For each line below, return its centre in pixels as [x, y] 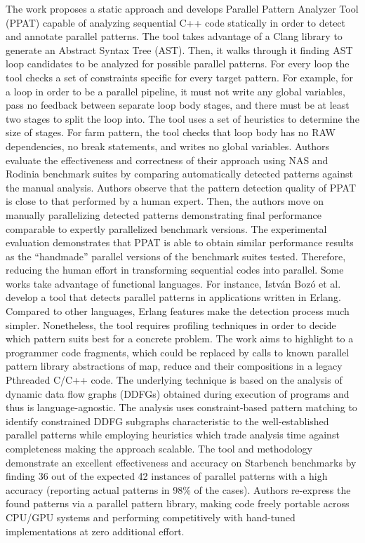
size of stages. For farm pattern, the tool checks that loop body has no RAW [171, 132]
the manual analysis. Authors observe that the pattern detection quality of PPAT [181, 187]
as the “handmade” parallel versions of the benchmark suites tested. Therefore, [176, 256]
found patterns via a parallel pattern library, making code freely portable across [178, 503]
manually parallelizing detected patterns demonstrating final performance [164, 214]
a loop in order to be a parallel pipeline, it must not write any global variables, [175, 91]
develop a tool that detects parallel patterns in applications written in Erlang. [173, 297]
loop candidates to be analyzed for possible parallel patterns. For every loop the [178, 63]
